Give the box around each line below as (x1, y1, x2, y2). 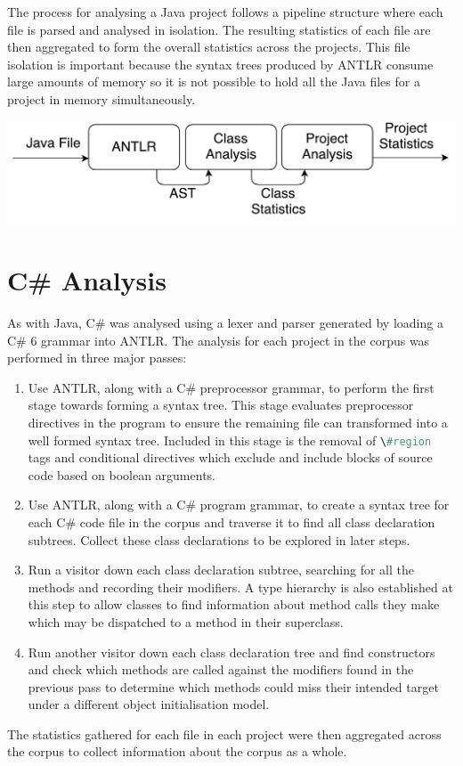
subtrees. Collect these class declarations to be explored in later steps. (28, 530, 410, 549)
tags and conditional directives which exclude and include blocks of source (28, 448, 433, 467)
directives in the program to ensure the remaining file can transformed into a (28, 412, 448, 431)
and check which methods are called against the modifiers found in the (28, 660, 414, 679)
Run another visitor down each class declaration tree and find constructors (28, 642, 435, 661)
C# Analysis (7, 262, 167, 297)
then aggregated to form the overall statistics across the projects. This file (7, 37, 410, 56)
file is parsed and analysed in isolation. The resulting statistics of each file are (7, 20, 431, 38)
